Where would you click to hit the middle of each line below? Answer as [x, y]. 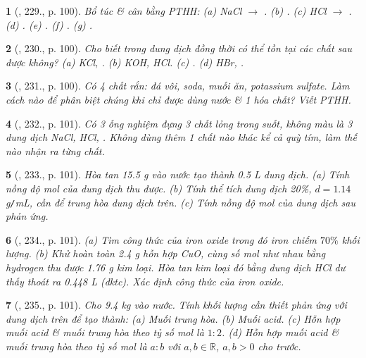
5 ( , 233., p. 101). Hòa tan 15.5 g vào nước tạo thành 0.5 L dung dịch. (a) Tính [178, 174]
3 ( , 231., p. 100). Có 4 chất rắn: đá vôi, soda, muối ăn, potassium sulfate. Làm [178, 86]
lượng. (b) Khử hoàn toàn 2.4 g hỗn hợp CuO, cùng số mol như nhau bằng [166, 253]
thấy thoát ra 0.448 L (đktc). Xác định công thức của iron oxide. [145, 281]
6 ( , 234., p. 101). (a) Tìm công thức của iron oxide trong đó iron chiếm [162, 239]
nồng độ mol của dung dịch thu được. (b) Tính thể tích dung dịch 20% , [159, 188]
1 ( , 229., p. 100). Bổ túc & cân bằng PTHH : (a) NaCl [124, 11]
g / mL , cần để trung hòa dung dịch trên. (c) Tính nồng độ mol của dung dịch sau [181, 202]
